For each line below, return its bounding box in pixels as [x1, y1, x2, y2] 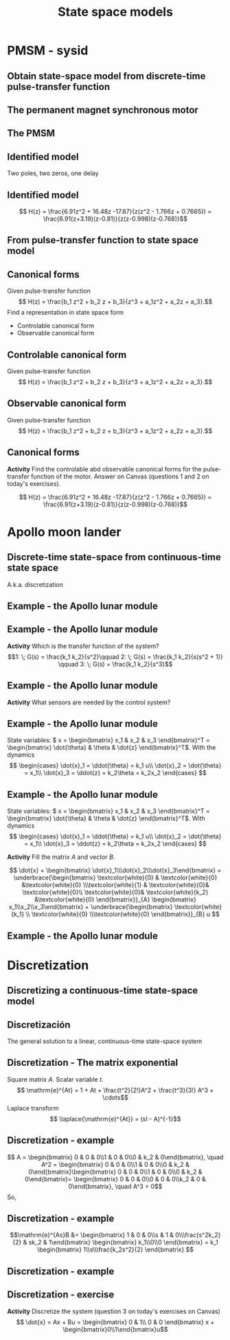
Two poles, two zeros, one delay [7, 169, 99, 177]
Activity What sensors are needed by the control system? [7, 698, 171, 706]
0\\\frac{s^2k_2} [174, 1231, 221, 1239]
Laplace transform [7, 1104, 59, 1112]
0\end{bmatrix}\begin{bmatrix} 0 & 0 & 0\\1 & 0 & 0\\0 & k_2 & [28, 1168, 203, 1176]
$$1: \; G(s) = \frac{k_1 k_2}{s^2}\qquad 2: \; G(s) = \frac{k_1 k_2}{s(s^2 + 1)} [8, 652, 223, 660]
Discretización [7, 1018, 71, 1031]
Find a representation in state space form [7, 309, 124, 317]
